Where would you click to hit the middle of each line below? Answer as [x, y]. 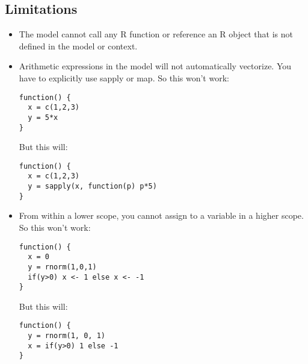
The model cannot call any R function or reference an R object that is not [156, 34]
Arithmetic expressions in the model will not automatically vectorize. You [155, 66]
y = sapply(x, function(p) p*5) [92, 187]
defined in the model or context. [78, 45]
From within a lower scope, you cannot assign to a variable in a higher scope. [161, 215]
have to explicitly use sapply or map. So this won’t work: [124, 77]
